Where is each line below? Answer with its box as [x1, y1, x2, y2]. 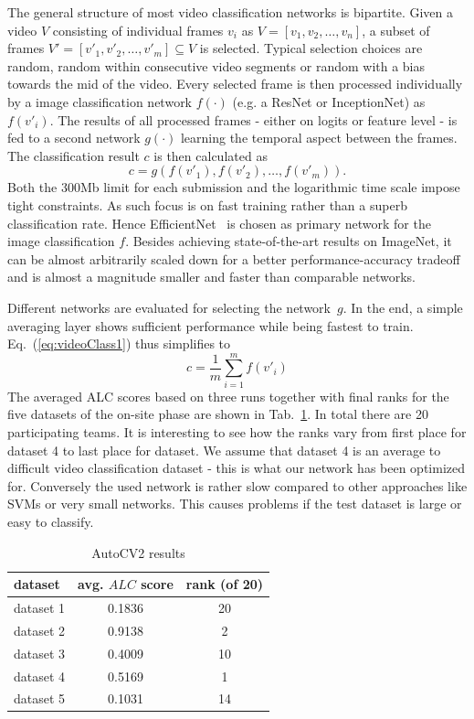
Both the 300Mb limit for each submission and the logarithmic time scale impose [7, 177, 460, 197]
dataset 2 [14, 620, 66, 639]
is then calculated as [153, 145, 268, 165]
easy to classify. [7, 511, 94, 531]
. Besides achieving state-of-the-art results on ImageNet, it [125, 231, 452, 251]
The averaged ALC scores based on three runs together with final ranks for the [7, 386, 449, 405]
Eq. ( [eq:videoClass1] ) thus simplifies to [7, 334, 231, 353]
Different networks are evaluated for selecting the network [7, 297, 332, 317]
